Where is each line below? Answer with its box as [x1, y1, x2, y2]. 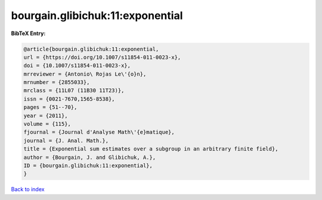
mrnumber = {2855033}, [23, 79, 90, 86]
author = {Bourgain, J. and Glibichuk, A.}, [23, 154, 156, 161]
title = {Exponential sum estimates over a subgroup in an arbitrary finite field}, [23, 146, 278, 152]
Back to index [11, 186, 45, 193]
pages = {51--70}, [23, 104, 78, 111]
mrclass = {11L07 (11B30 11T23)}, [23, 87, 125, 94]
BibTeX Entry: [11, 30, 46, 37]
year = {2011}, [23, 112, 68, 119]
